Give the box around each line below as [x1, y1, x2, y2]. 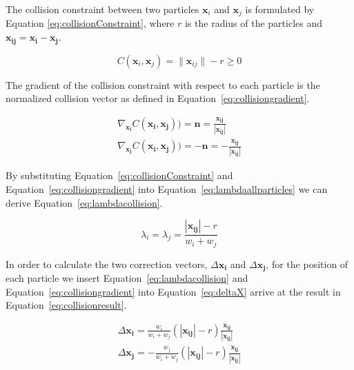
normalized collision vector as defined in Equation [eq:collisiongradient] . [6, 91, 310, 105]
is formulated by [245, 2, 315, 16]
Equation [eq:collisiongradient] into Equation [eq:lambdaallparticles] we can [6, 181, 328, 196]
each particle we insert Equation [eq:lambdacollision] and [6, 271, 248, 285]
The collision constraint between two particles [6, 2, 199, 16]
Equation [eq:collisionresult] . [6, 298, 127, 312]
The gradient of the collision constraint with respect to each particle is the [6, 77, 320, 92]
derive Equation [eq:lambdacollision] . [6, 195, 163, 209]
